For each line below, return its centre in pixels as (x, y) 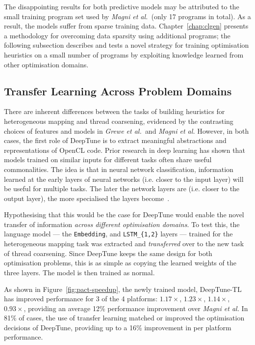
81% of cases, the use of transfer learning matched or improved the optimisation (124, 318)
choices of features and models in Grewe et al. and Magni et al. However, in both (127, 130)
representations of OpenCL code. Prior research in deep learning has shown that (125, 150)
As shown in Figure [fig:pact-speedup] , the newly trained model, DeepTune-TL (123, 289)
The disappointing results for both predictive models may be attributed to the (122, 6)
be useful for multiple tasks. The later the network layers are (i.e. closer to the (122, 188)
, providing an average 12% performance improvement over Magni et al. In (136, 308)
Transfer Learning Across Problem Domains (118, 91)
